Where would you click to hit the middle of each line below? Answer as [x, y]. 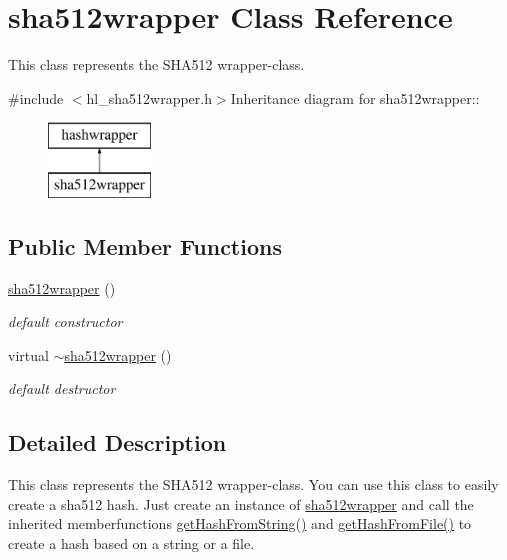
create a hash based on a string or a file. [131, 543]
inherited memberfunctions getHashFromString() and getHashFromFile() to [240, 523]
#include [36, 97]
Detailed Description [117, 442]
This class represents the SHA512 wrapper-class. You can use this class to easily [253, 484]
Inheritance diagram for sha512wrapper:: [355, 97]
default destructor [62, 388]
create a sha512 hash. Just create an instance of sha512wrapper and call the [241, 503]
